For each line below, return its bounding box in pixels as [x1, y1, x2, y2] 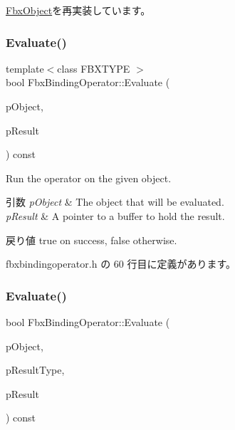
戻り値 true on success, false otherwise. [6, 232, 177, 247]
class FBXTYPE [57, 61, 130, 75]
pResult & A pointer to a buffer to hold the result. [6, 208, 225, 223]
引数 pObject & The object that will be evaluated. [6, 194, 224, 209]
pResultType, [6, 362, 65, 377]
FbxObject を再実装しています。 [6, 3, 151, 17]
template [6, 61, 44, 75]
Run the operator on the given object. [6, 170, 172, 185]
